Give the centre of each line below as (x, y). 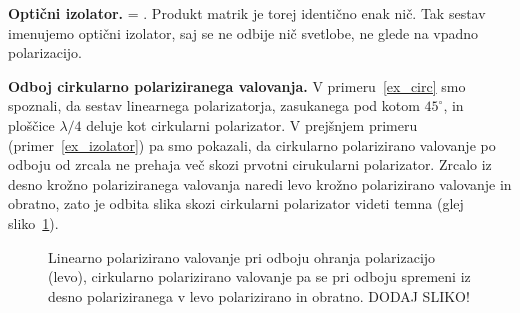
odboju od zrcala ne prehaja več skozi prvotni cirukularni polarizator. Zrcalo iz (250, 164)
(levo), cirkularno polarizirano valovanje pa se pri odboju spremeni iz (259, 276)
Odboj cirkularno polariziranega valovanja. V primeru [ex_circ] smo (237, 85)
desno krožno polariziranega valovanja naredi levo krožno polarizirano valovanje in (260, 183)
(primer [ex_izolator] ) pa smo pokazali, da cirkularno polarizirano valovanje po (252, 144)
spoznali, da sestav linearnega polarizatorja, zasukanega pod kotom (214, 105)
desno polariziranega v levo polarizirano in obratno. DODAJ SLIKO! (259, 295)
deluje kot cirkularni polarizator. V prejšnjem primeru (252, 124)
